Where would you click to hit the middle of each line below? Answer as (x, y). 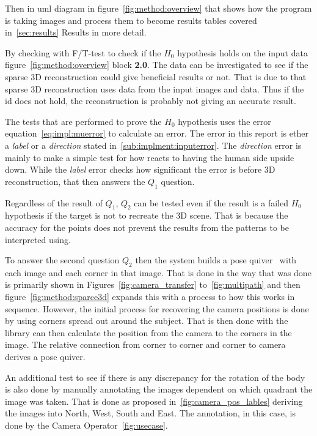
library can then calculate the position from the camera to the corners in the (148, 332)
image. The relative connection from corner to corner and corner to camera (145, 344)
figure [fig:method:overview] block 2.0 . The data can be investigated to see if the (157, 65)
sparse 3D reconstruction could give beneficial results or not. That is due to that (156, 76)
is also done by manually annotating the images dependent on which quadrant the (159, 389)
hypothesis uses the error (224, 121)
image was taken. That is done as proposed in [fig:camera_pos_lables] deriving (154, 401)
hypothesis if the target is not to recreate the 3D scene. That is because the (147, 215)
